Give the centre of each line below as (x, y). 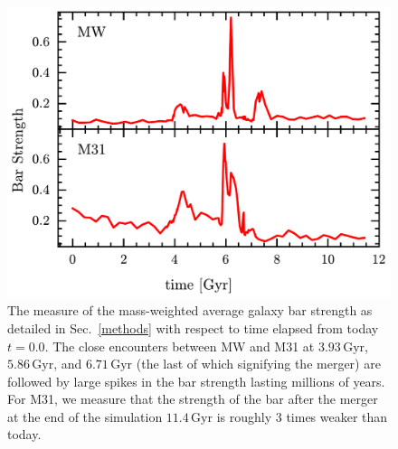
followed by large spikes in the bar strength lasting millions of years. (196, 381)
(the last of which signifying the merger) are (258, 364)
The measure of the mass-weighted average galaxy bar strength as (190, 310)
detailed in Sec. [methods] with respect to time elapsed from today (193, 327)
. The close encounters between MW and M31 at (180, 346)
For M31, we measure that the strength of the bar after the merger (193, 399)
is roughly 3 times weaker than (302, 416)
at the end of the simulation (85, 416)
